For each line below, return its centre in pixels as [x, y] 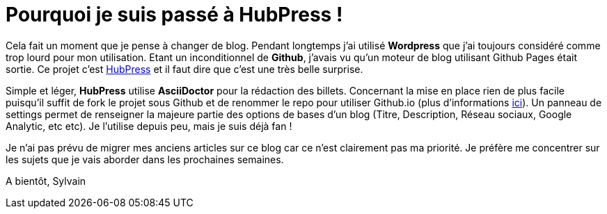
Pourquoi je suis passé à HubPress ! [174, 15]
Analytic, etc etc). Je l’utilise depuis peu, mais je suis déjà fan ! [149, 126]
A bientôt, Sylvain [46, 181]
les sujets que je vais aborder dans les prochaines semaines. [145, 159]
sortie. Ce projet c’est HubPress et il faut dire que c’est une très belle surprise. [184, 69]
